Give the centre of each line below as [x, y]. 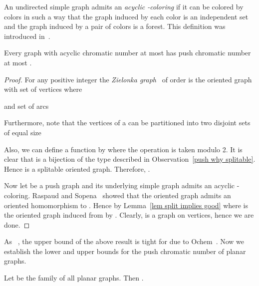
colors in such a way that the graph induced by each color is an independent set [126, 16]
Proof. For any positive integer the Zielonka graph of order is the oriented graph [128, 79]
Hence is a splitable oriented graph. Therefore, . [77, 168]
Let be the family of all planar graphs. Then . [74, 278]
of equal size [23, 132]
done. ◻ [17, 224]
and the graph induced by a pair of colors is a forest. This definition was [115, 26]
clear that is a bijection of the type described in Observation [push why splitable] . [130, 159]
